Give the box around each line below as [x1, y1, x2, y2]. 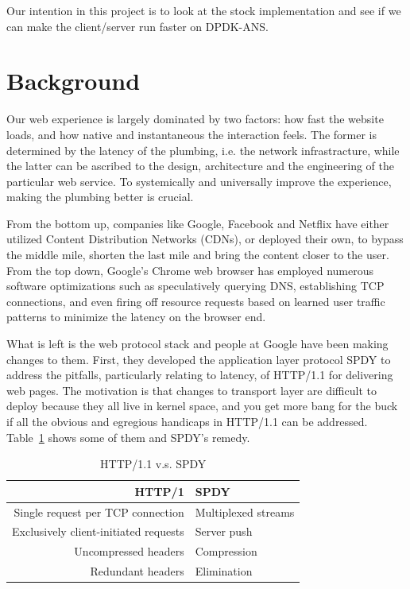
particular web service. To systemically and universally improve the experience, [6, 172, 392, 189]
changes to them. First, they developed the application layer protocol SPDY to [6, 351, 391, 367]
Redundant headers [90, 563, 184, 579]
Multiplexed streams [195, 503, 295, 520]
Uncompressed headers [74, 543, 184, 560]
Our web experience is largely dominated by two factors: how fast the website [6, 110, 384, 127]
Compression [195, 543, 257, 560]
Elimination [195, 563, 253, 579]
